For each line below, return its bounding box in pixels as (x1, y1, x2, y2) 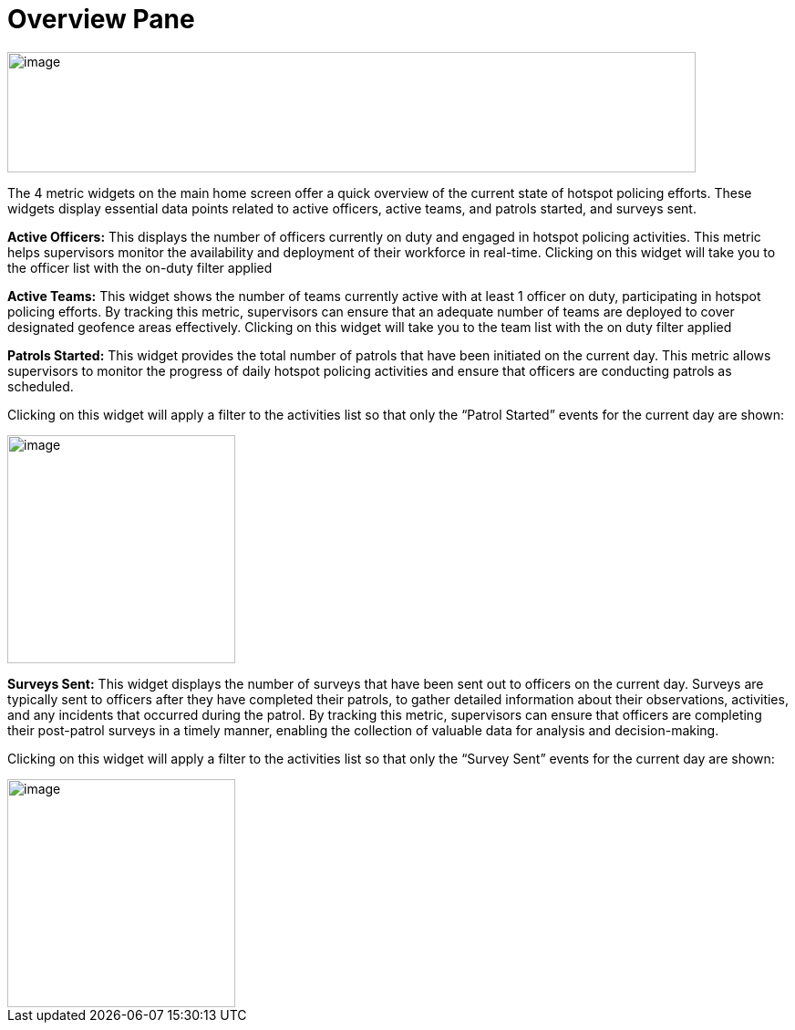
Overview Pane (7, 4, 195, 35)
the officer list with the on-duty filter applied (7, 259, 273, 276)
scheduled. (7, 378, 74, 394)
